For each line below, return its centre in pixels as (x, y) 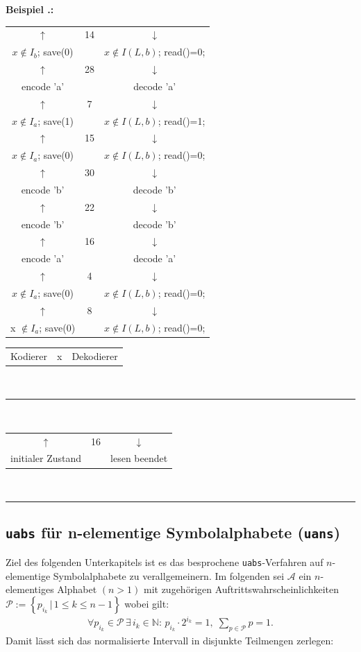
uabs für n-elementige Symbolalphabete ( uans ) (173, 532)
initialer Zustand (46, 458)
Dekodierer (95, 355)
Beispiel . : (30, 9)
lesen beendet (139, 458)
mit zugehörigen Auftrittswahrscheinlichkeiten (241, 589)
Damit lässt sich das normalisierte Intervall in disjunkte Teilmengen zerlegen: (170, 641)
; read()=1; (182, 120)
